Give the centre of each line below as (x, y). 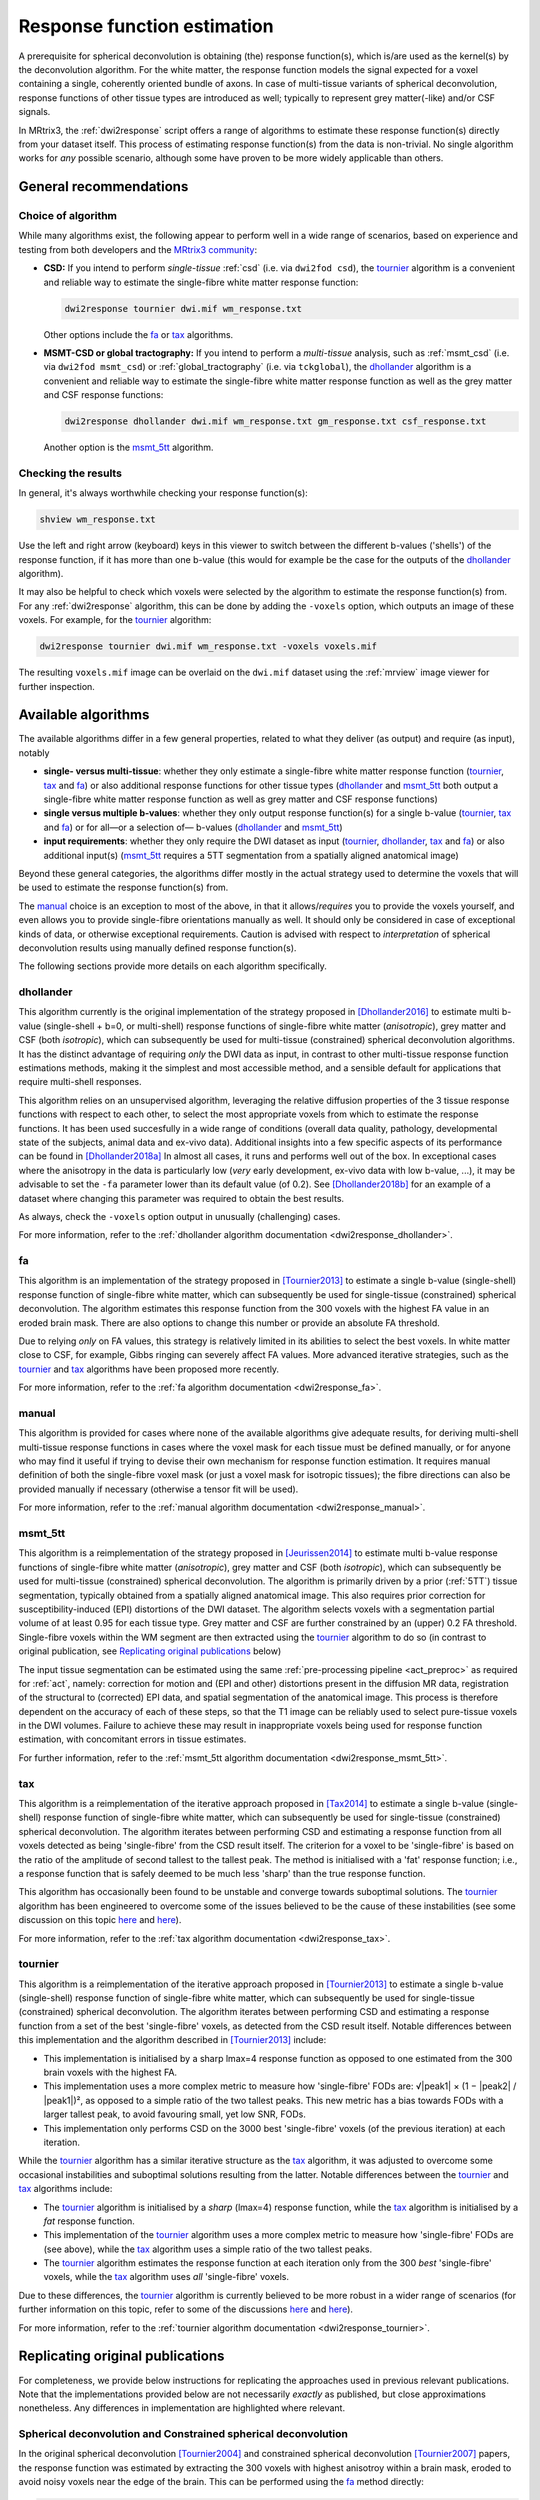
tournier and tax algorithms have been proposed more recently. (149, 1369)
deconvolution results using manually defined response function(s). (157, 947)
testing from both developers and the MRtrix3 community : (138, 249)
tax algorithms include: (65, 2189)
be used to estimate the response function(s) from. (123, 887)
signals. (34, 112)
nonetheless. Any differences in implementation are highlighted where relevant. (181, 2408)
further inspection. (56, 686)
